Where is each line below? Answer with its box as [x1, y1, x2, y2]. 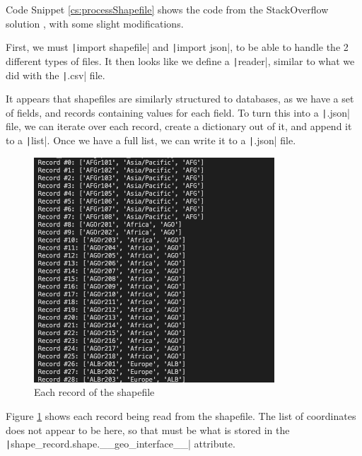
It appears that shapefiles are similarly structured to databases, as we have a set [6, 91, 354, 106]
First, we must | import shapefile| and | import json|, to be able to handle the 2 [6, 40, 349, 54]
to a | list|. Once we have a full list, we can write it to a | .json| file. [6, 133, 296, 147]
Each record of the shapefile [34, 385, 155, 399]
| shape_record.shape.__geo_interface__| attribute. [6, 436, 235, 451]
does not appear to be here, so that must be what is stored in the [6, 422, 290, 437]
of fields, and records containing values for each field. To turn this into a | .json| [6, 105, 350, 119]
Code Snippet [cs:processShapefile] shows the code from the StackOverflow [6, 2, 329, 16]
